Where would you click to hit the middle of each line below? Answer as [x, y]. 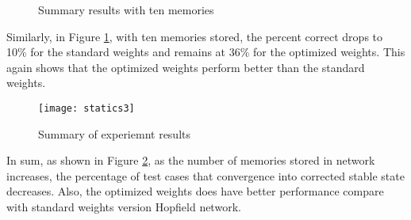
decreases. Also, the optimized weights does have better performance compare [195, 191]
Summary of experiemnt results [114, 133]
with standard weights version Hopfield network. [124, 207]
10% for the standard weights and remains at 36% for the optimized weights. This [206, 52]
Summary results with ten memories [126, 9]
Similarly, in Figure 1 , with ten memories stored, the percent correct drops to [195, 36]
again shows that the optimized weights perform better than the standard [186, 67]
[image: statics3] [86, 108]
